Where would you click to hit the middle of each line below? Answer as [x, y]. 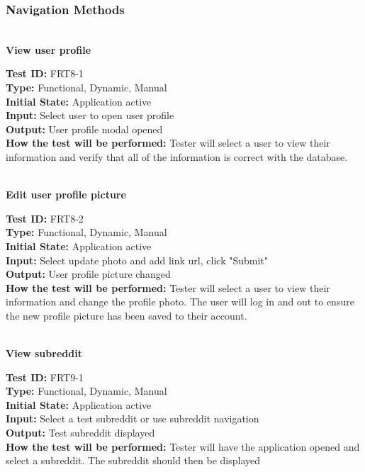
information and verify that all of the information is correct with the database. [177, 156]
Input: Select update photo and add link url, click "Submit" [137, 260]
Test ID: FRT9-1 [45, 377]
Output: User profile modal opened [84, 129]
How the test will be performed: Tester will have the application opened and [183, 446]
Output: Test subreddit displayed [80, 433]
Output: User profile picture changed [88, 274]
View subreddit [44, 353]
